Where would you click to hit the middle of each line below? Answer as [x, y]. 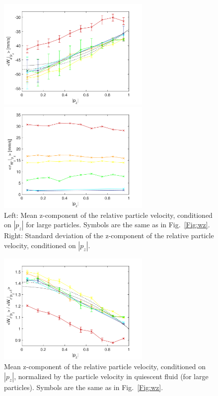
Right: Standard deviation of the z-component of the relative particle [109, 235]
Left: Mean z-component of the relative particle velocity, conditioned [108, 215]
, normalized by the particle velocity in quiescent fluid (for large [111, 376]
